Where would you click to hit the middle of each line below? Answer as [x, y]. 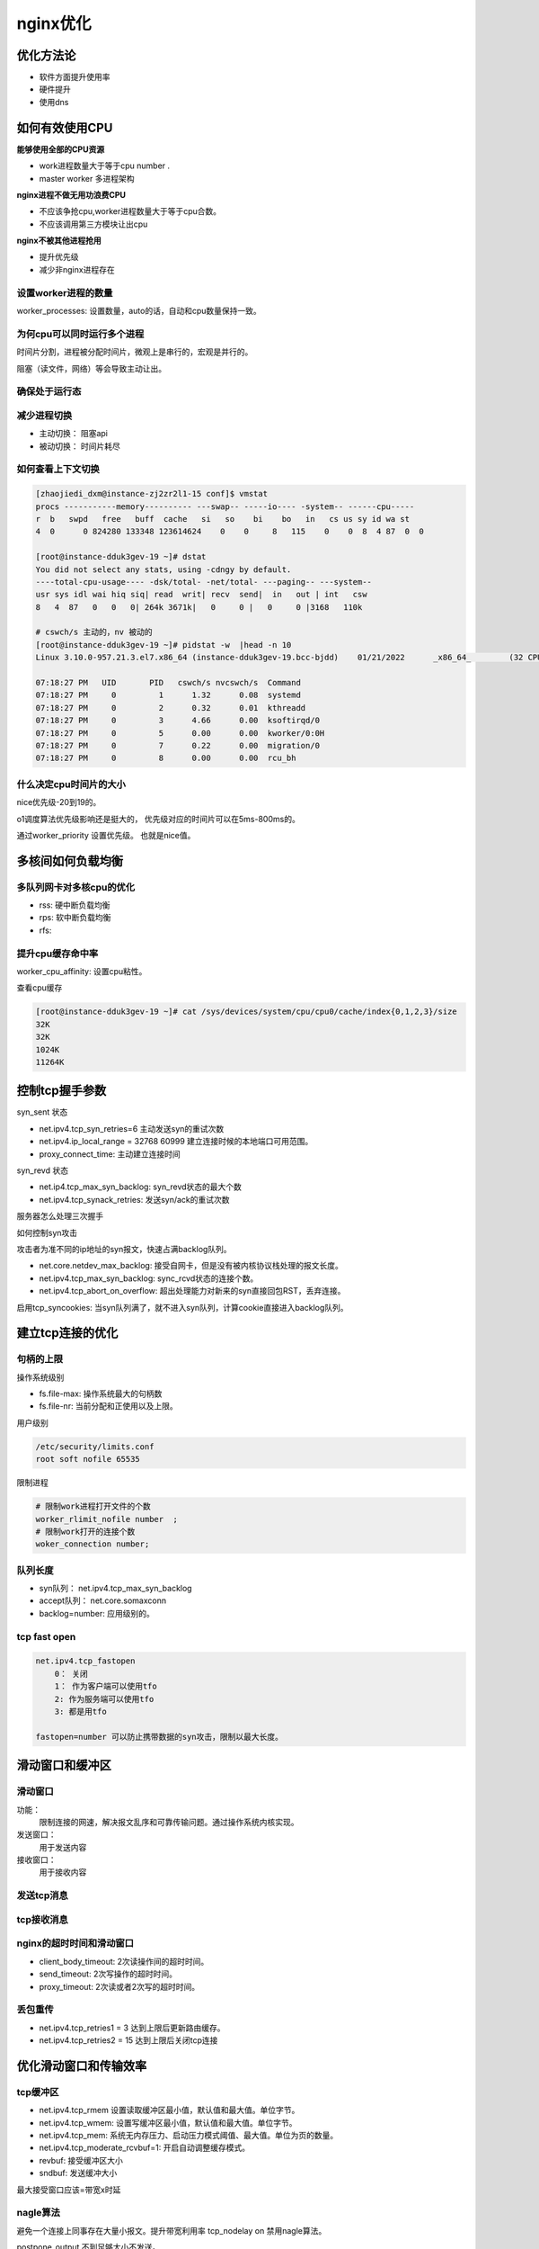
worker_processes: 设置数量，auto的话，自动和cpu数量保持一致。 [139, 311]
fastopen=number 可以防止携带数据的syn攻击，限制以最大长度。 [159, 1737]
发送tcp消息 [43, 1895]
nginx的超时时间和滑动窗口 [75, 1943]
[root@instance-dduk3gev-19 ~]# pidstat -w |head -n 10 [163, 645]
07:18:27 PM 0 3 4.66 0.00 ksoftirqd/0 [178, 721]
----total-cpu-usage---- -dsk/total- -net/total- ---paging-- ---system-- [204, 582]
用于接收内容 [63, 1872]
